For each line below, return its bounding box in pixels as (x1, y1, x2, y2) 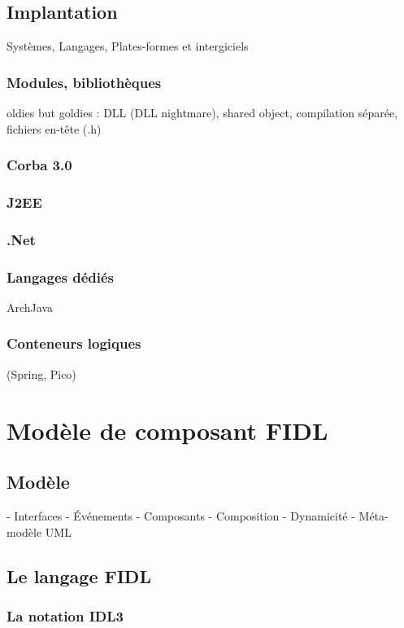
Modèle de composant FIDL (7, 413, 328, 446)
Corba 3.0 (7, 155, 72, 175)
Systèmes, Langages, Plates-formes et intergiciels (7, 37, 249, 55)
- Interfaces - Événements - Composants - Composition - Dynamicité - (7, 507, 355, 524)
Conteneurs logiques (7, 333, 141, 354)
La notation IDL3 (7, 605, 124, 626)
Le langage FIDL (7, 563, 151, 588)
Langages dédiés (7, 266, 114, 287)
